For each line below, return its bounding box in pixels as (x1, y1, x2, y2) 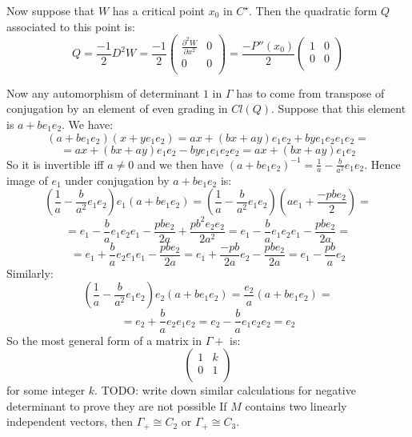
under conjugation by (65, 171, 170, 188)
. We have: (62, 115, 114, 132)
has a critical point (112, 2, 205, 18)
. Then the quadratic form (249, 2, 378, 18)
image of (6, 171, 48, 188)
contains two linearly (245, 397, 347, 414)
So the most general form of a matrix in (6, 331, 202, 348)
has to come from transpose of (236, 84, 385, 101)
